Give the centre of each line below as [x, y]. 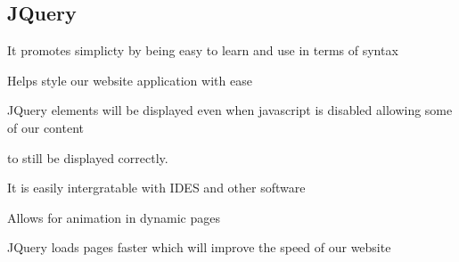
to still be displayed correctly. [88, 157]
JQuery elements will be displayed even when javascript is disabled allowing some [230, 110]
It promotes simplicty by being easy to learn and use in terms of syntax [203, 50]
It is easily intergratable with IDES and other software [156, 188]
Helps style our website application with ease [130, 80]
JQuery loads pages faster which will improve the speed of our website [199, 247]
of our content [45, 127]
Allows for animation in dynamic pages [114, 217]
